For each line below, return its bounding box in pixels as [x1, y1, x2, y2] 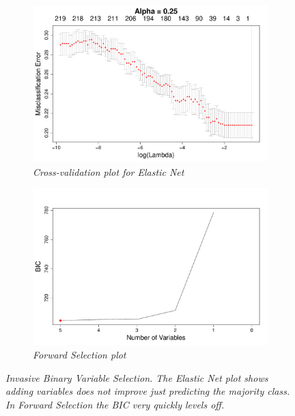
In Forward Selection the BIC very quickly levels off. [5, 397, 225, 411]
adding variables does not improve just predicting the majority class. [5, 384, 290, 398]
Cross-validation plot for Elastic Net [33, 164, 184, 179]
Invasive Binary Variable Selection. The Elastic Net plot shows [5, 370, 268, 385]
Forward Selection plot [33, 348, 126, 361]
